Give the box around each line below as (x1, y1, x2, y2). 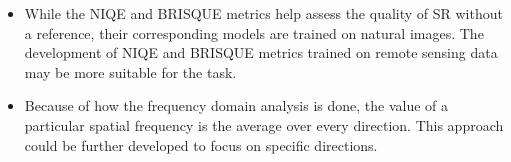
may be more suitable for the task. (24, 61, 237, 82)
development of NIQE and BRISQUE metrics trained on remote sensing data (24, 42, 498, 63)
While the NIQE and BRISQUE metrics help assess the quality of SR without (24, 3, 503, 23)
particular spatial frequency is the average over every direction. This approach (24, 114, 504, 135)
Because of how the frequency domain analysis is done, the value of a (24, 95, 449, 116)
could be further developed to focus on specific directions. (24, 134, 378, 155)
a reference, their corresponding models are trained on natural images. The (24, 22, 484, 43)
